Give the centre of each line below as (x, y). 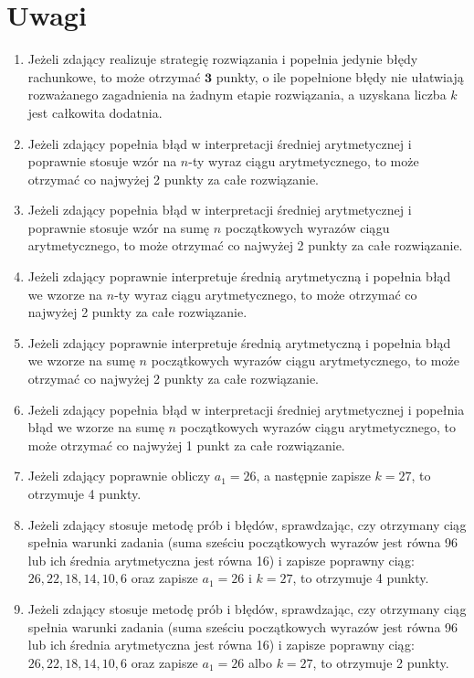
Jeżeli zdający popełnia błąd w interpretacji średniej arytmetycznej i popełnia (246, 409)
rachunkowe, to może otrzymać (114, 76)
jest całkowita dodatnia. (95, 112)
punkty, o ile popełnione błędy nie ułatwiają (340, 76)
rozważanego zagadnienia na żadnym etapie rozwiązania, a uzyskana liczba (237, 95)
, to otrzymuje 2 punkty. (381, 662)
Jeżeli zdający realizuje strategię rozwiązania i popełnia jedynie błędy (223, 59)
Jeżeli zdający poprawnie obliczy (119, 476)
